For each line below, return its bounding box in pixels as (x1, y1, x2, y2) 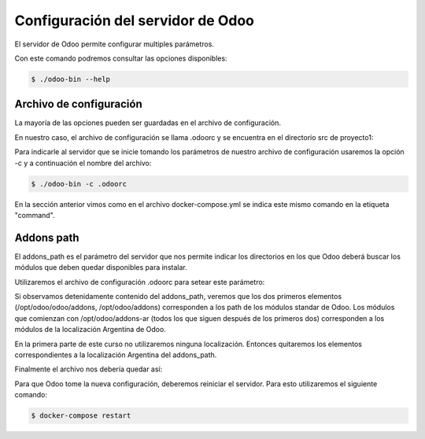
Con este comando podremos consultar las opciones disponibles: (14, 53, 227, 63)
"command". (14, 210, 55, 219)
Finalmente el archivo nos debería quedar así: (14, 364, 163, 374)
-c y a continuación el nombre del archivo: (14, 158, 152, 168)
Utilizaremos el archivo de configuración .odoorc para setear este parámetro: (14, 277, 265, 286)
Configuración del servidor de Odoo (14, 12, 255, 29)
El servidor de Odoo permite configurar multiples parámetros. (14, 39, 214, 49)
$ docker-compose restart (31, 411, 131, 420)
